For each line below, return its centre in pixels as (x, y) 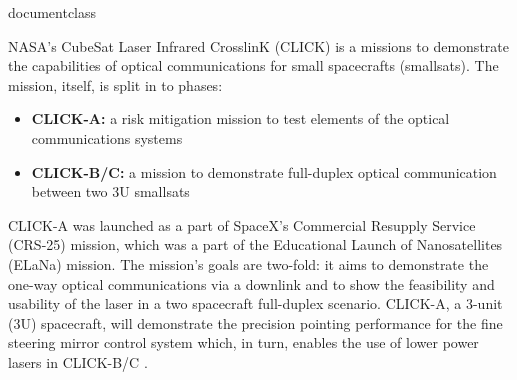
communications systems (107, 137)
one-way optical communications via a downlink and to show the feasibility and (251, 283)
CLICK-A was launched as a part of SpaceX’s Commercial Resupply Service (242, 224)
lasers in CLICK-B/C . (78, 361)
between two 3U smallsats (110, 191)
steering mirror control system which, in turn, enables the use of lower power (243, 342)
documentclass (52, 12)
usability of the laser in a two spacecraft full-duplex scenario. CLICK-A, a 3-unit (255, 303)
